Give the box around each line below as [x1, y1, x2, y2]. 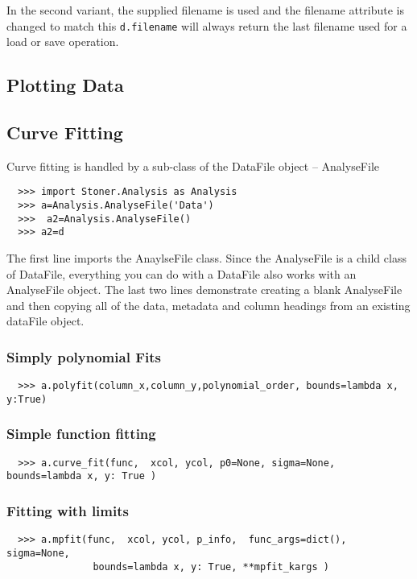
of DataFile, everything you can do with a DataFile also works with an [6, 265, 357, 282]
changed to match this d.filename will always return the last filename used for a [6, 17, 407, 34]
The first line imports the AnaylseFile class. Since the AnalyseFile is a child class [6, 250, 407, 267]
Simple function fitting [6, 424, 156, 444]
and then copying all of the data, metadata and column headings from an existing [6, 296, 411, 313]
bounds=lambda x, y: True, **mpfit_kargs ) [93, 560, 329, 573]
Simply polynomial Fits [6, 346, 161, 366]
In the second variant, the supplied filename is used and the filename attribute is [6, 2, 404, 18]
